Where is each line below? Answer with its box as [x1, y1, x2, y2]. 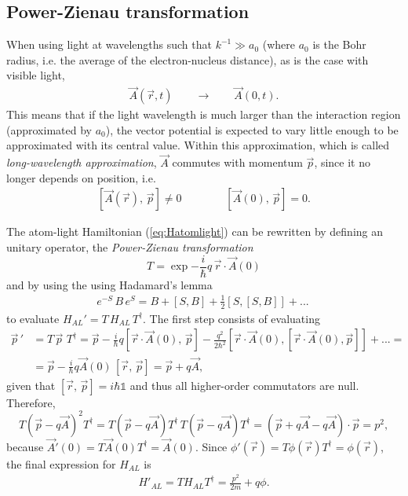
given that [6, 377, 56, 393]
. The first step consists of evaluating [143, 310, 320, 326]
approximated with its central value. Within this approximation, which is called [6, 137, 390, 153]
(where [262, 36, 295, 53]
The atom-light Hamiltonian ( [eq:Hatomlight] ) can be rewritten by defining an [6, 223, 384, 240]
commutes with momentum [172, 154, 303, 171]
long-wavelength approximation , [6, 154, 157, 171]
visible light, [6, 67, 65, 83]
